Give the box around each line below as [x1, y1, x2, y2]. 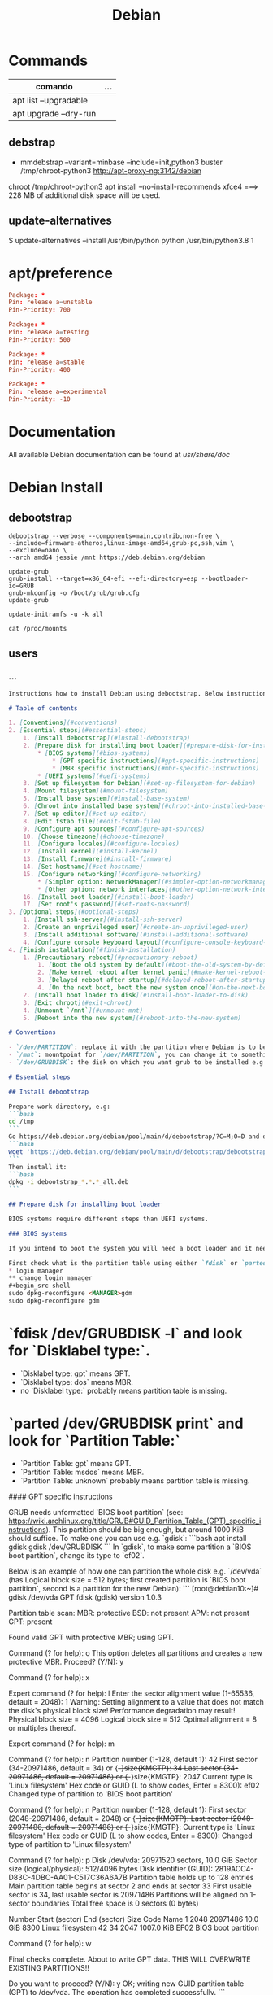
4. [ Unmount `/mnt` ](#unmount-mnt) [23, 1006, 144, 1015]
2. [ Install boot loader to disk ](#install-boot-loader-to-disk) [23, 991, 249, 999]
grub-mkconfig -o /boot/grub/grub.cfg [8, 588, 140, 597]
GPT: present [8, 1617, 53, 1626]
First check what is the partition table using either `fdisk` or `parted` [8, 1259, 271, 1267]
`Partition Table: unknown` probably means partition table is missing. [19, 1475, 250, 1486]
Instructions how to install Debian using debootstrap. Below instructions [8, 689, 271, 697]
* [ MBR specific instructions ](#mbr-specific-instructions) [51, 764, 260, 772]
